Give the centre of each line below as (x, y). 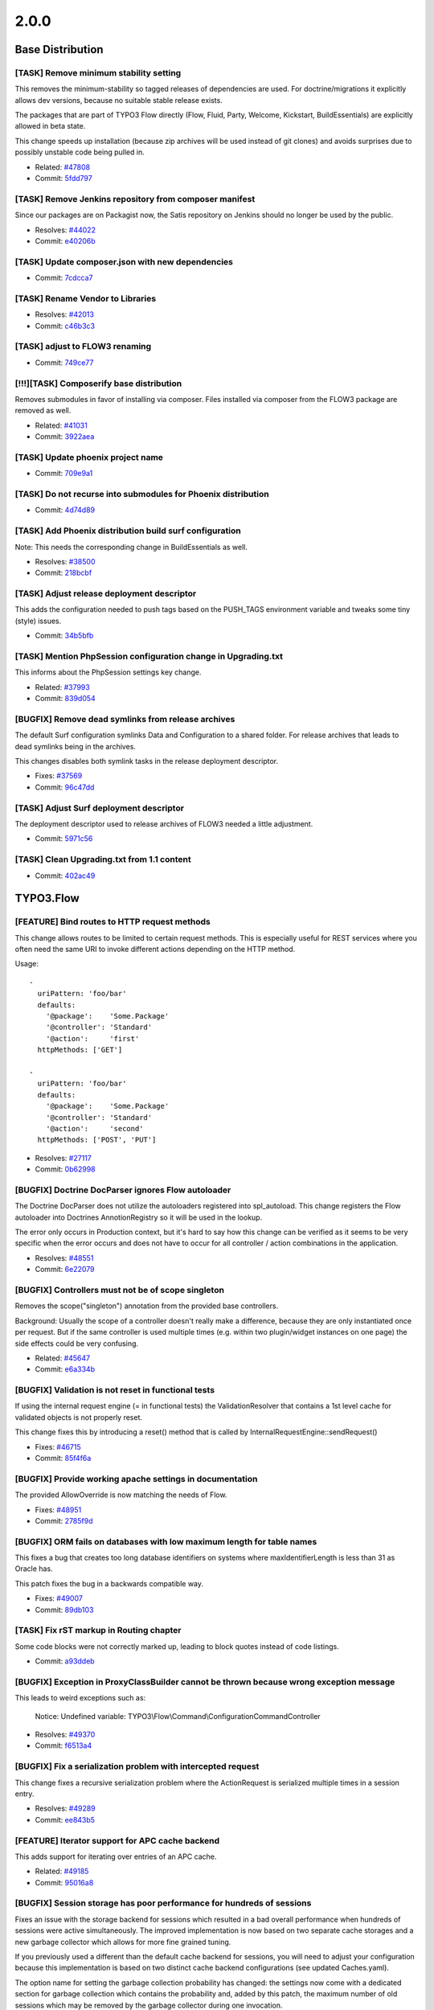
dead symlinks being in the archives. (76, 746)
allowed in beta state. (50, 126)
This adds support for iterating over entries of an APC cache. (116, 1856)
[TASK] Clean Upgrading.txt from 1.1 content (103, 859)
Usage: (27, 964)
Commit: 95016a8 (64, 1882)
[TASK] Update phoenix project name (89, 457)
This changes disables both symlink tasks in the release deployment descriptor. (147, 761)
